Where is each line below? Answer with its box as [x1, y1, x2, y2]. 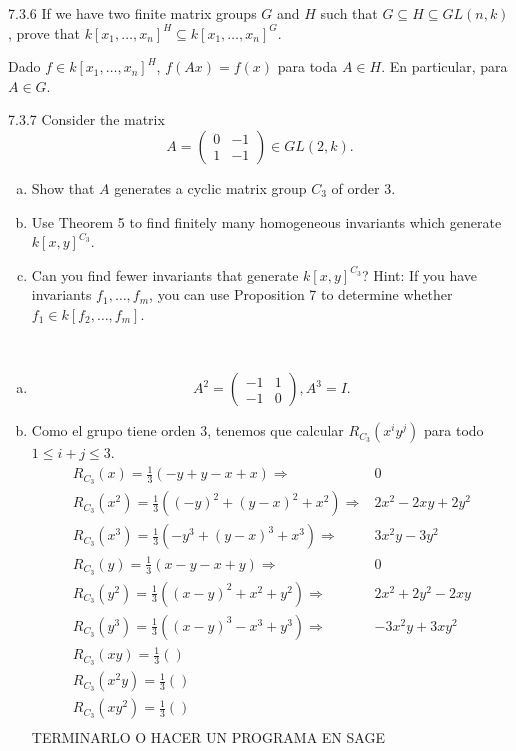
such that [320, 3, 378, 23]
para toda [277, 56, 338, 77]
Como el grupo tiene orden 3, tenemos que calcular [31, 420, 344, 441]
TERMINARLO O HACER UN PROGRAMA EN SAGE [31, 727, 385, 748]
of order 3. [331, 177, 396, 198]
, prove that [8, 22, 80, 43]
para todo [424, 420, 484, 441]
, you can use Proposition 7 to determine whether [149, 284, 453, 305]
